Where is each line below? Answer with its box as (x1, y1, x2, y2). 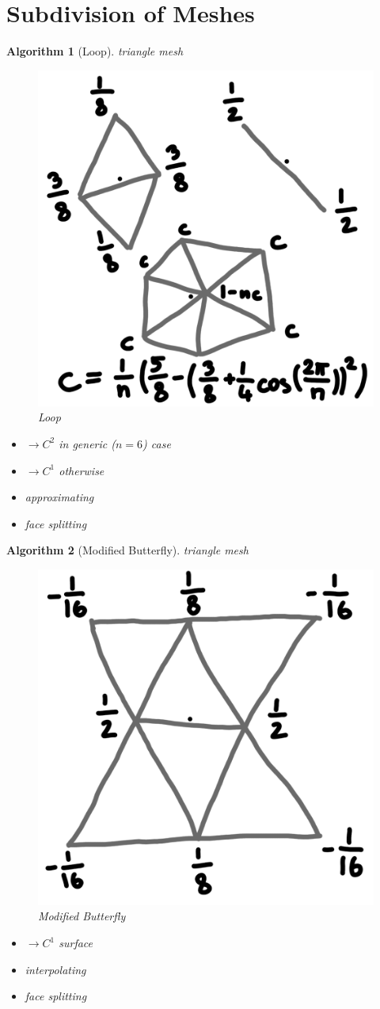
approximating (25, 489, 94, 505)
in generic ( (59, 435, 116, 451)
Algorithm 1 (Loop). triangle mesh (6, 43, 184, 59)
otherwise (59, 462, 104, 478)
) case (142, 435, 171, 451)
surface (59, 935, 93, 951)
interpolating (25, 961, 86, 977)
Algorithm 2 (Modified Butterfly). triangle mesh (6, 542, 249, 558)
